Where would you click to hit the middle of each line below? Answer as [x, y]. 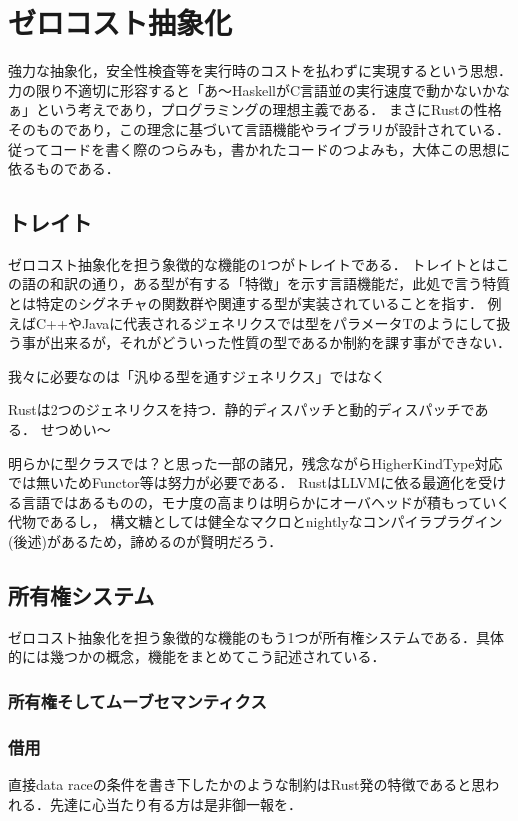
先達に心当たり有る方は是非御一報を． [175, 803]
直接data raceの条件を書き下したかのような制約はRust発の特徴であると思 [247, 784]
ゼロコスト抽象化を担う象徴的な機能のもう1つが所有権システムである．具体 [256, 636]
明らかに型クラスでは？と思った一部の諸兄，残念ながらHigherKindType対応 [255, 462]
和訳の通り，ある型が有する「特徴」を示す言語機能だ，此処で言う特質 [280, 283]
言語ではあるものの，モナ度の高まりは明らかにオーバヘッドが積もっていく [266, 501]
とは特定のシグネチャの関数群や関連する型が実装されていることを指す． [245, 303]
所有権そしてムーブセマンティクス [137, 700]
